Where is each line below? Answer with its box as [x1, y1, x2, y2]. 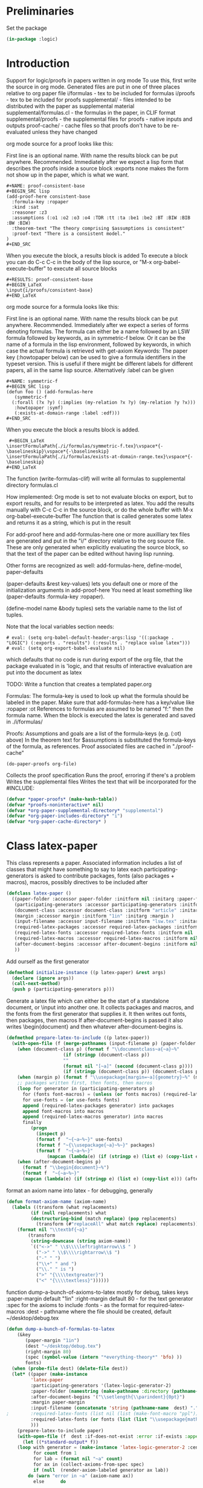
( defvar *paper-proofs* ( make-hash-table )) [6, 796, 118, 802]
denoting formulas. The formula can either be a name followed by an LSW [6, 328, 190, 335]
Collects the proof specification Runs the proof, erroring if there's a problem [6, 771, 195, 779]
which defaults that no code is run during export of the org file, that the [6, 655, 183, 663]
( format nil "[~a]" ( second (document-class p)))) [63, 1063, 193, 1069]
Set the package [6, 24, 47, 32]
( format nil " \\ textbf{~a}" [17, 1227, 88, 1233]
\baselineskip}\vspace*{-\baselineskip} [6, 448, 110, 455]
